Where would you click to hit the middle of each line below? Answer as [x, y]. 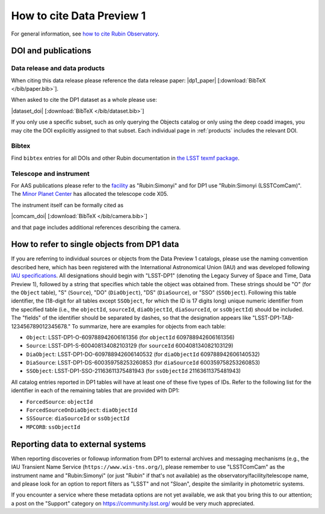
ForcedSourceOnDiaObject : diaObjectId [82, 410]
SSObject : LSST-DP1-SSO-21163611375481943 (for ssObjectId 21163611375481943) [133, 371]
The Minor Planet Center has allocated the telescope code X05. [90, 194]
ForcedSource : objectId [60, 401]
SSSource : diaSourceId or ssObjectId [78, 418]
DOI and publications [51, 51]
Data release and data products [58, 68]
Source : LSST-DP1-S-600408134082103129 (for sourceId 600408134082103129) [130, 346]
